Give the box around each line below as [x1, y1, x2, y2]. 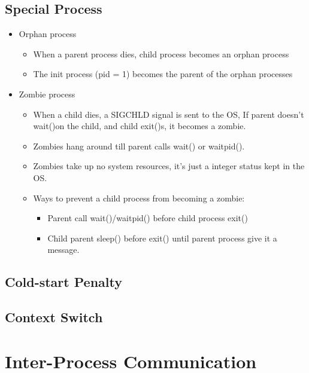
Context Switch [5, 308, 103, 326]
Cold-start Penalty [5, 273, 122, 291]
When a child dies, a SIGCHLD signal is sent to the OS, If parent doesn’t [33, 108, 304, 120]
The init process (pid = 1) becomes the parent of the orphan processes [33, 68, 293, 80]
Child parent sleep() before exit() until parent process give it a [47, 231, 277, 244]
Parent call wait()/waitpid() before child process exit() [47, 212, 248, 224]
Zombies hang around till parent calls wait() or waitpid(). [33, 139, 245, 152]
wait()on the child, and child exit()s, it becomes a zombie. [33, 120, 246, 132]
